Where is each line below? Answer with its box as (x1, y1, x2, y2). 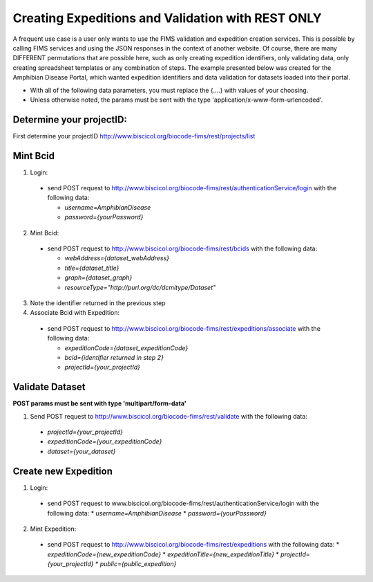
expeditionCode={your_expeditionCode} (47, 437, 162, 446)
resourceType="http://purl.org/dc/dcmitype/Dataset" (64, 283, 216, 291)
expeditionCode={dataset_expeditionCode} (64, 343, 189, 352)
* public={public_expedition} (95, 560, 177, 568)
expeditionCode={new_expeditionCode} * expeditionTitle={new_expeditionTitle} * (47, 550, 280, 558)
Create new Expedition (12, 465, 113, 477)
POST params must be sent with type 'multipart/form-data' (12, 399, 186, 408)
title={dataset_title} (64, 264, 119, 272)
